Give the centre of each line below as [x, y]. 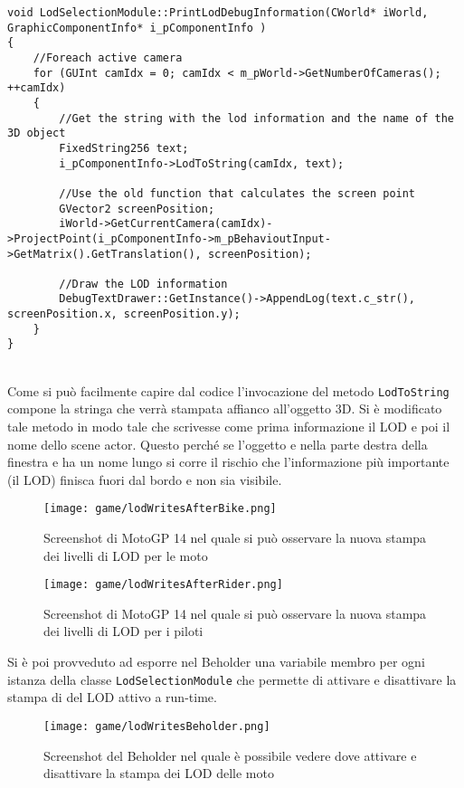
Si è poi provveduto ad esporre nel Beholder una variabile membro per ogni [216, 661]
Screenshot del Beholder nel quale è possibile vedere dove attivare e [230, 755]
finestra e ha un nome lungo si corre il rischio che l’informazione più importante [228, 462]
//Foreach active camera [108, 57]
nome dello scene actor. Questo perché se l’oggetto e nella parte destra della [218, 444]
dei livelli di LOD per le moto [126, 555]
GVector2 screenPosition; [137, 209]
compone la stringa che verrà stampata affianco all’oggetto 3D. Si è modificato [225, 408]
